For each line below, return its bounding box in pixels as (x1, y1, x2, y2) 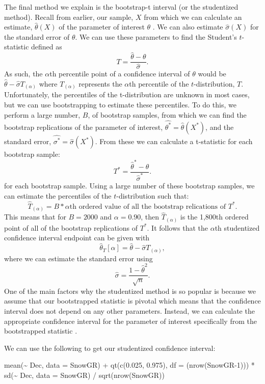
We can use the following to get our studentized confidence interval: (4, 342, 216, 353)
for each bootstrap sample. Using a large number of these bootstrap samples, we (4, 180, 255, 191)
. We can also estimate (152, 21, 223, 32)
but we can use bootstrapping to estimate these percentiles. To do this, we (4, 99, 236, 110)
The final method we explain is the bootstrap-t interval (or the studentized (4, 2, 238, 12)
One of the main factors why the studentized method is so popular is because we (4, 285, 256, 296)
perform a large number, (4, 109, 81, 120)
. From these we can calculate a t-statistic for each (95, 136, 253, 147)
